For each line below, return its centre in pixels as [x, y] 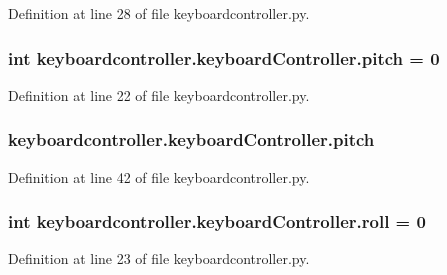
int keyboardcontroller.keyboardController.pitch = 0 [224, 57]
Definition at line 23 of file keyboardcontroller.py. [159, 258]
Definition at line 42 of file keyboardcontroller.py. [159, 176]
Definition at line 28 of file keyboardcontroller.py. [159, 13]
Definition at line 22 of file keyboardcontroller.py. [159, 94]
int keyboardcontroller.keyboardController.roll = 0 [217, 221]
